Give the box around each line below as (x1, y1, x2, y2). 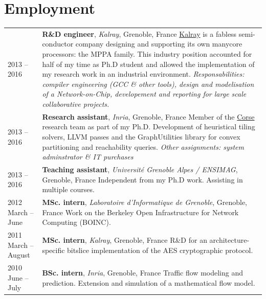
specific (42, 244, 65, 255)
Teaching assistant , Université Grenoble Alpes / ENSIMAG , (42, 164, 238, 175)
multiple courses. (42, 184, 95, 195)
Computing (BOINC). (42, 217, 111, 227)
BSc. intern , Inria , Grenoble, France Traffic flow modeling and (42, 267, 243, 278)
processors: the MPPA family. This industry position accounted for (42, 49, 252, 59)
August (8, 249, 30, 260)
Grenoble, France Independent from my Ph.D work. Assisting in (42, 174, 243, 185)
